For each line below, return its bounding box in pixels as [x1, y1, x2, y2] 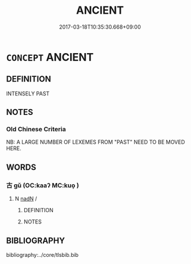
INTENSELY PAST [6, 90, 50, 97]
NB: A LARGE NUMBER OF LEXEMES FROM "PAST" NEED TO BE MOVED [6, 138, 186, 146]
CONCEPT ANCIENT [6, 50, 94, 64]
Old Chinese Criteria [6, 125, 67, 133]
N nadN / [14, 195, 37, 203]
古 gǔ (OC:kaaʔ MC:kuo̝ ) [6, 181, 79, 190]
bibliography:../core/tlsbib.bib [6, 251, 79, 258]
